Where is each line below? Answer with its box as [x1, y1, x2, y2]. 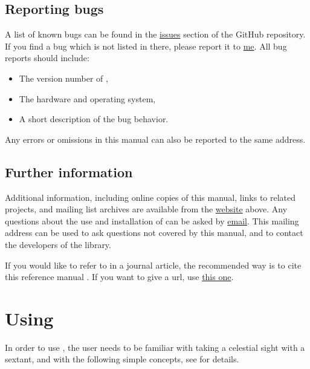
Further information [5, 162, 133, 181]
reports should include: [5, 51, 89, 64]
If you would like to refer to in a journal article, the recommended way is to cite [5, 258, 302, 271]
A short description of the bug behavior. [19, 113, 169, 125]
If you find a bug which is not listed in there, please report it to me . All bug [5, 39, 287, 52]
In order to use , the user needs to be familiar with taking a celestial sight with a [5, 341, 305, 353]
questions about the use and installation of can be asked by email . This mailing [5, 214, 299, 227]
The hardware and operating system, [19, 92, 156, 105]
